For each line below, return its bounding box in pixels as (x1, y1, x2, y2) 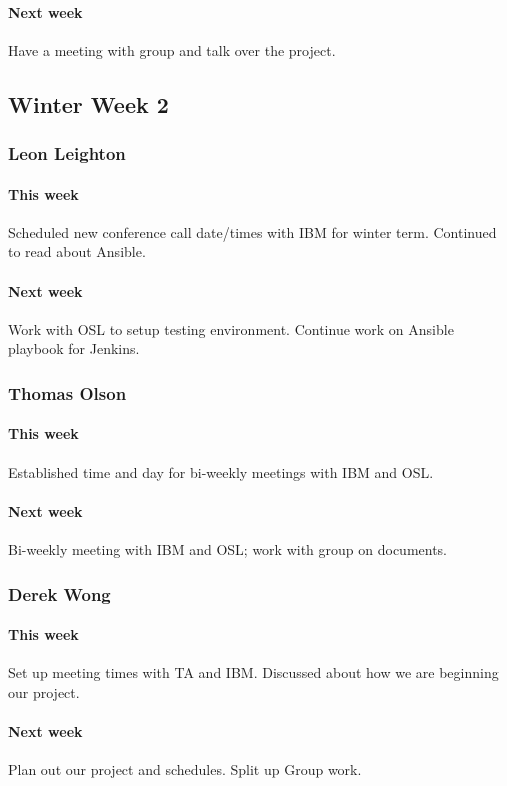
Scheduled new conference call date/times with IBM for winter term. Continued (8, 221, 497, 242)
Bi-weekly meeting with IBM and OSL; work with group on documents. (8, 539, 448, 560)
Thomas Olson (8, 380, 127, 405)
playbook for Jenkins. (8, 338, 140, 359)
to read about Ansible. (8, 241, 146, 262)
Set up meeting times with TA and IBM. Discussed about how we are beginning (8, 662, 499, 683)
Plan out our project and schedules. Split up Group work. (8, 759, 362, 780)
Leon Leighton (8, 141, 126, 166)
